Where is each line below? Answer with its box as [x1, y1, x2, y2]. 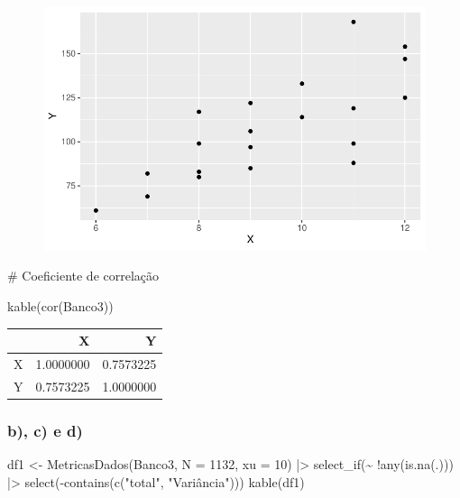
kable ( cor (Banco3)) [7, 297, 114, 315]
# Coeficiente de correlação [7, 266, 160, 285]
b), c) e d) [7, 419, 83, 441]
